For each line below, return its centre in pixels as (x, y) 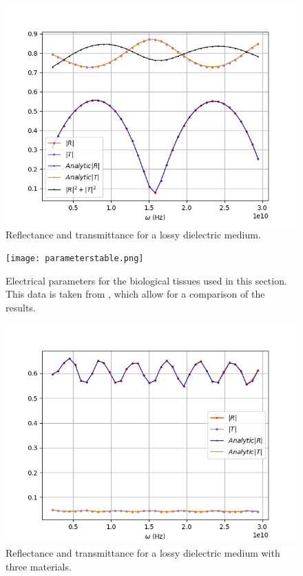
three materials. (39, 566)
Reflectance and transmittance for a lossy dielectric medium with (143, 553)
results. (21, 308)
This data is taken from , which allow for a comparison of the (135, 294)
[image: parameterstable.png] (75, 259)
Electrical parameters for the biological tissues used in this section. (146, 280)
